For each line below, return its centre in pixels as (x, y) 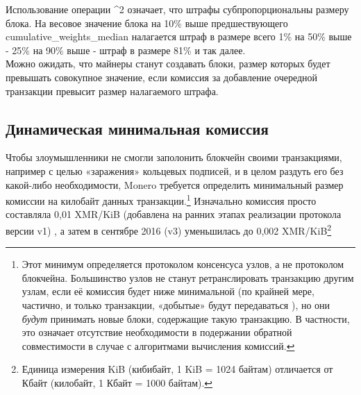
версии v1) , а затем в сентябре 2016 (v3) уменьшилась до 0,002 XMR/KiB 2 (169, 229)
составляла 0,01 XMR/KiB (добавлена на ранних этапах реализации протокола (174, 214)
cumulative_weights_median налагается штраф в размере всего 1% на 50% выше (179, 36)
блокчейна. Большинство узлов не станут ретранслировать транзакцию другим (188, 277)
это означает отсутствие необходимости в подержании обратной (157, 332)
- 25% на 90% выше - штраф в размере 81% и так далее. (126, 50)
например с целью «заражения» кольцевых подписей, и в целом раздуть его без (175, 170)
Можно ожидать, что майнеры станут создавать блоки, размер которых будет (168, 64)
